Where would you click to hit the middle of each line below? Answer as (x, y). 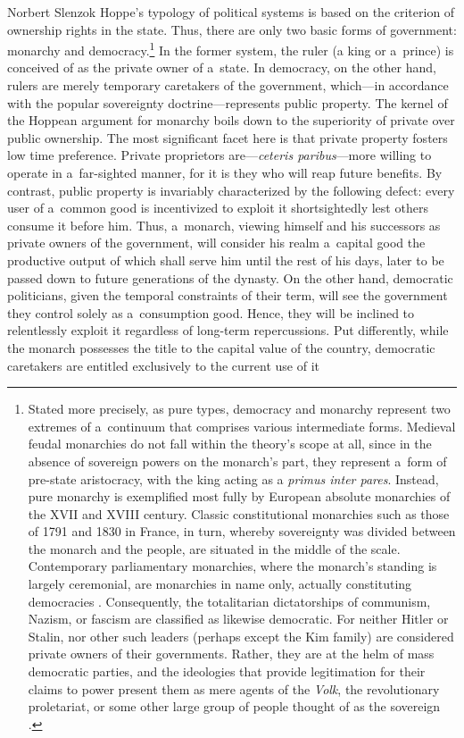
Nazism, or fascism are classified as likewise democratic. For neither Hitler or (238, 619)
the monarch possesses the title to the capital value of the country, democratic (221, 347)
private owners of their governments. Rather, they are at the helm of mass (231, 654)
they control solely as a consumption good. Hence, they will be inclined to (211, 312)
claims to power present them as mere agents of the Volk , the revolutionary (234, 688)
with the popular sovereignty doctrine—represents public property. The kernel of (228, 102)
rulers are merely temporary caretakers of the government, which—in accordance (228, 85)
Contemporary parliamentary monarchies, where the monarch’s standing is (232, 566)
